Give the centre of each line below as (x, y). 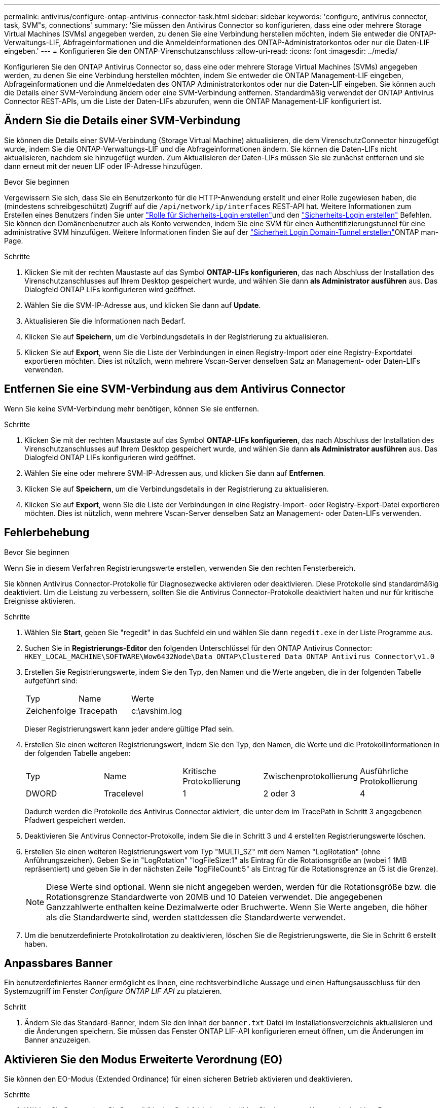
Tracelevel (123, 793)
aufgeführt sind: (51, 680)
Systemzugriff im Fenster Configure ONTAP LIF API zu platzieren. (113, 991)
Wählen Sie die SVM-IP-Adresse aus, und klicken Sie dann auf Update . (143, 305)
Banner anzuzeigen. (58, 1040)
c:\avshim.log (156, 711)
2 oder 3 (279, 793)
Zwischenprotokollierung (310, 776)
